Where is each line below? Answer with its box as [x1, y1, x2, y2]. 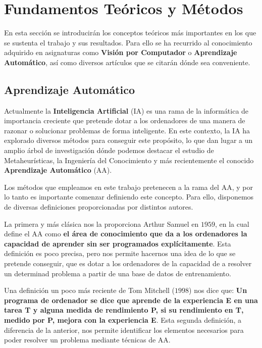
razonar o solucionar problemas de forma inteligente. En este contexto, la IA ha [4, 125, 250, 135]
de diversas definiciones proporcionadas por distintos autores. [4, 202, 193, 212]
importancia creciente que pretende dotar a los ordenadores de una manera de [4, 115, 245, 126]
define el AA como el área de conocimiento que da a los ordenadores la [4, 228, 247, 239]
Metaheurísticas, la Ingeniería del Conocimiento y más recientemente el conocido [4, 155, 254, 165]
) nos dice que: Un [189, 285, 247, 295]
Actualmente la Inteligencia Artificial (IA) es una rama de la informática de [4, 105, 249, 116]
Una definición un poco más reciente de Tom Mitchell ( [4, 285, 175, 295]
